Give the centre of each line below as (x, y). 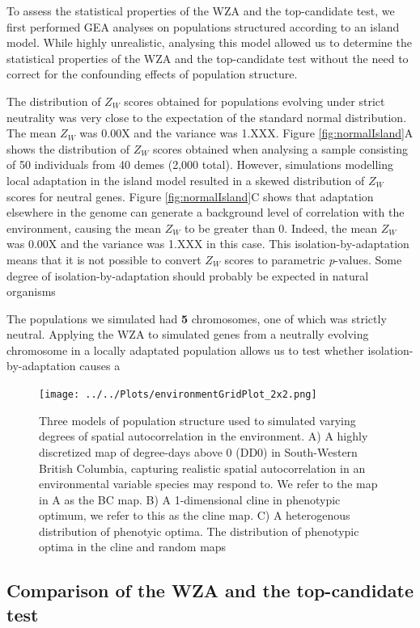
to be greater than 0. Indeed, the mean (281, 228)
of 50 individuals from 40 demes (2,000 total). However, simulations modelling (200, 164)
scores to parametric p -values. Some (313, 259)
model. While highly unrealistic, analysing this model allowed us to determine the (209, 42)
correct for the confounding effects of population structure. (152, 74)
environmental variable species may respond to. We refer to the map (208, 484)
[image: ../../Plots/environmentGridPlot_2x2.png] (178, 395)
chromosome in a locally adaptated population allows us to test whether (185, 350)
